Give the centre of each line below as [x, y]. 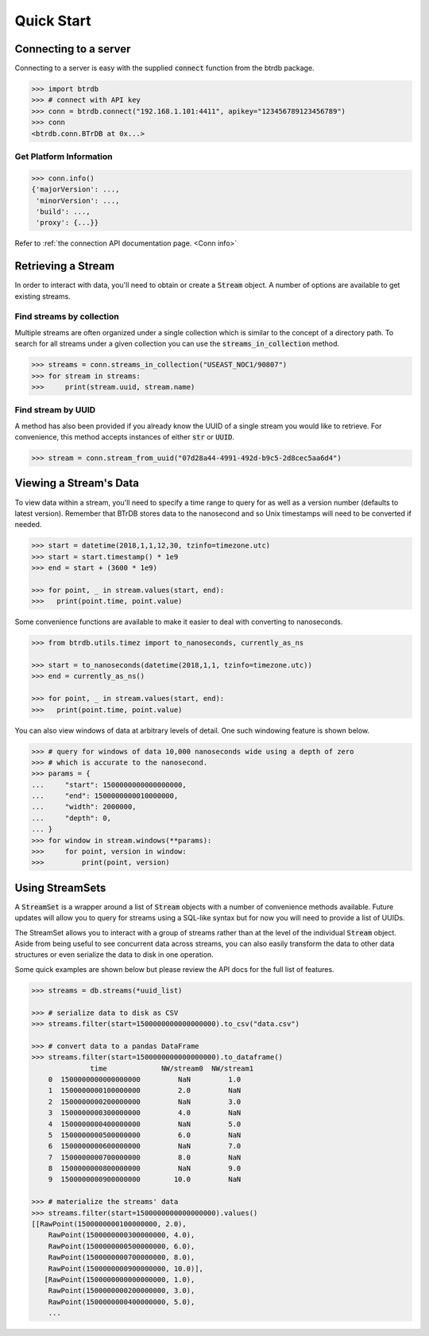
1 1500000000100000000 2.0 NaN [145, 1090]
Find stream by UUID [55, 410]
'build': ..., [63, 211]
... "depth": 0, [71, 818]
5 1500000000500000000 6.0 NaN [145, 1135]
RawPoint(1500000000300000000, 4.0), [122, 1235]
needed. [28, 525]
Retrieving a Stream [65, 266]
